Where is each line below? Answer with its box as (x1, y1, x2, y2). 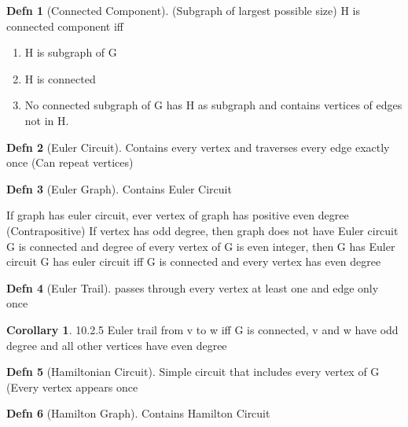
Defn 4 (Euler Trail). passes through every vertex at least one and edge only (6, 279, 379, 296)
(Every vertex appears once (6, 378, 138, 395)
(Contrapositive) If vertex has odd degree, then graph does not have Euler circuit (6, 222, 399, 238)
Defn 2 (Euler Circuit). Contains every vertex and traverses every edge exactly (6, 138, 390, 155)
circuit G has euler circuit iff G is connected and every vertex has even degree (6, 253, 381, 270)
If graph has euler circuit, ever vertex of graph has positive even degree (6, 207, 349, 223)
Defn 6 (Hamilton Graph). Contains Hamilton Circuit (6, 405, 270, 421)
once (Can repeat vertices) (6, 154, 134, 171)
